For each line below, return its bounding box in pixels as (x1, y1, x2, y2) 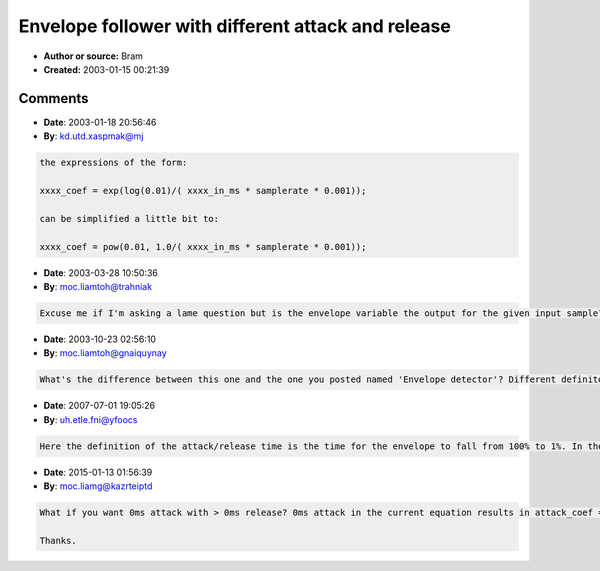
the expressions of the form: (39, 157, 188, 169)
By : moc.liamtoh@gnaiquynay (43, 347, 167, 359)
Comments (18, 90, 89, 107)
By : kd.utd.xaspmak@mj (43, 130, 144, 142)
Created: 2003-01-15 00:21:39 (43, 63, 170, 75)
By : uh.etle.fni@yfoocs (43, 413, 138, 425)
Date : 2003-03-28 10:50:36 (43, 266, 159, 279)
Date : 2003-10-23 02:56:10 (43, 333, 157, 345)
